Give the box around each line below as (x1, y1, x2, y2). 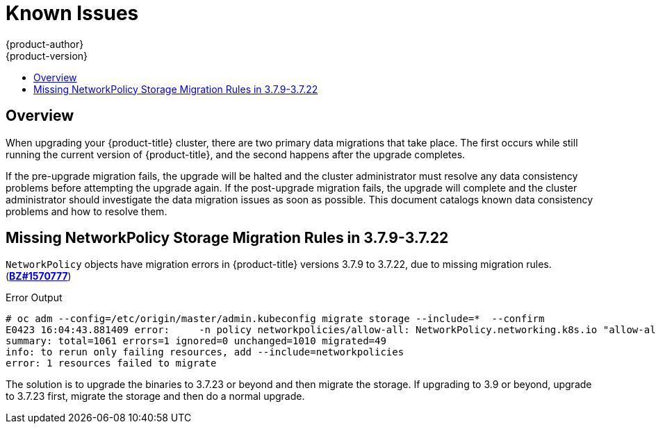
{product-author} (6, 37, 84, 50)
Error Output (6, 292, 63, 304)
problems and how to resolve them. (6, 205, 167, 217)
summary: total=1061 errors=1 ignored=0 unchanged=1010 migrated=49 (6, 335, 386, 347)
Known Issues (6, 1, 139, 25)
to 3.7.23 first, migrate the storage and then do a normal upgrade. (6, 390, 305, 403)
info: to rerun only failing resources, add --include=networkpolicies (6, 346, 404, 358)
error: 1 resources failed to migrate (6, 357, 217, 369)
